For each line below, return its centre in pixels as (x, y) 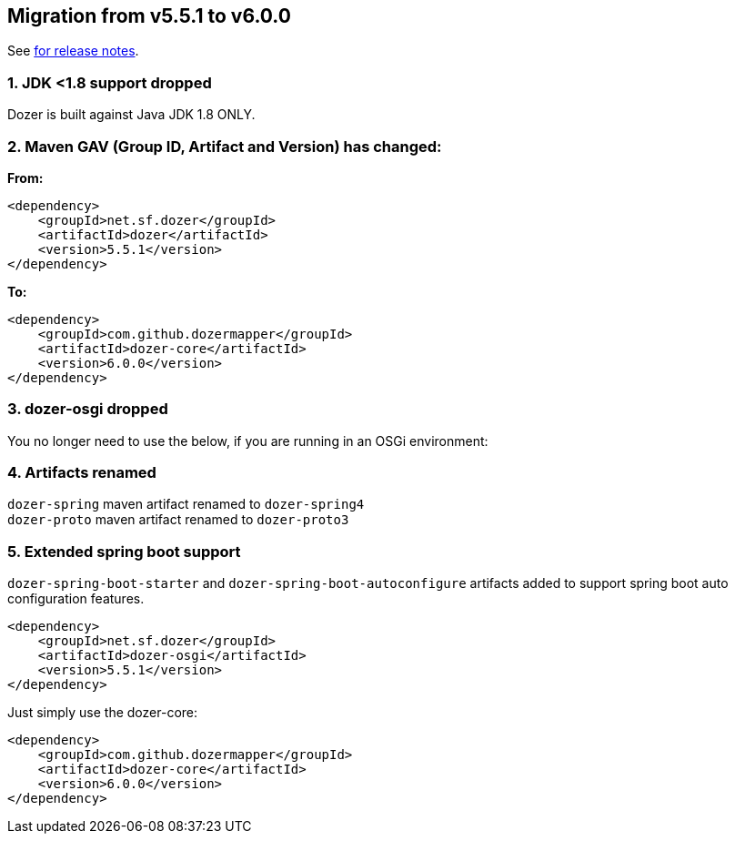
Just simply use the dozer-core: (103, 713)
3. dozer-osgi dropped (88, 409)
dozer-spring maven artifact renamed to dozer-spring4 (186, 504)
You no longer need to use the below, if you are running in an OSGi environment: (248, 441)
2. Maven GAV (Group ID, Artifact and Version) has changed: (225, 146)
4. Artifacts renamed (82, 473)
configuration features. (76, 599)
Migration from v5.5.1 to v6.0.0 (149, 16)
